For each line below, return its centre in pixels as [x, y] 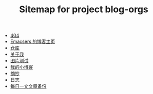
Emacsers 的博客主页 [33, 41]
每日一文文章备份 [28, 86]
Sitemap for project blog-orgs [84, 9]
